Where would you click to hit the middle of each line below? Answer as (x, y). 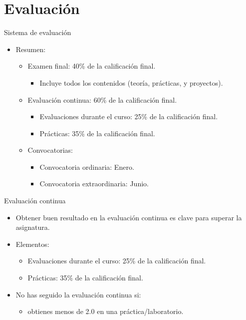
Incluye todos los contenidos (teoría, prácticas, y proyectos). (131, 82)
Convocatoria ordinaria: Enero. (87, 167)
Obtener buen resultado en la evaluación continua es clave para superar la (129, 217)
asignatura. (33, 227)
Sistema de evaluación (38, 32)
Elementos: (32, 244)
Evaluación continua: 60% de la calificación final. (102, 99)
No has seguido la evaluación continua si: (78, 294)
